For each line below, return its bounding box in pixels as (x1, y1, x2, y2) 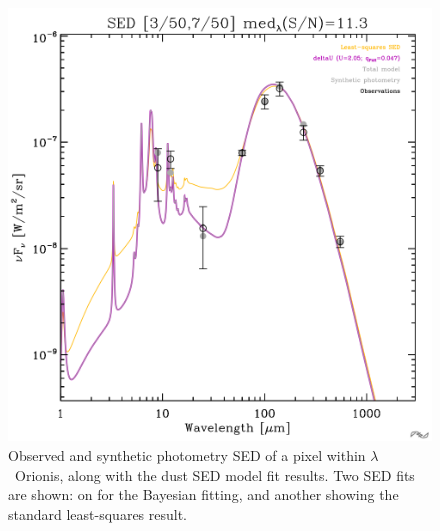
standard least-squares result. (8, 503, 188, 524)
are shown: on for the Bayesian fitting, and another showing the (8, 484, 399, 505)
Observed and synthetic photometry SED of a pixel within (8, 445, 366, 466)
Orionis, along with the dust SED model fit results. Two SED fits (14, 464, 415, 485)
